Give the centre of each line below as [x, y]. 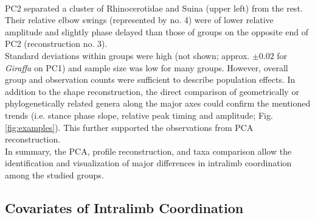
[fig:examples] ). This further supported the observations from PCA [129, 127]
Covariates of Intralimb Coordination [124, 207]
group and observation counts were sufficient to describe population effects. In [150, 79]
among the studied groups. [54, 174]
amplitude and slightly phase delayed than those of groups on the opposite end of [157, 31]
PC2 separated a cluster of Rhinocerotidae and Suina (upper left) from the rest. [154, 8]
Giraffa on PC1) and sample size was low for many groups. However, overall [147, 67]
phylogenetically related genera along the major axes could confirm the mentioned [158, 103]
